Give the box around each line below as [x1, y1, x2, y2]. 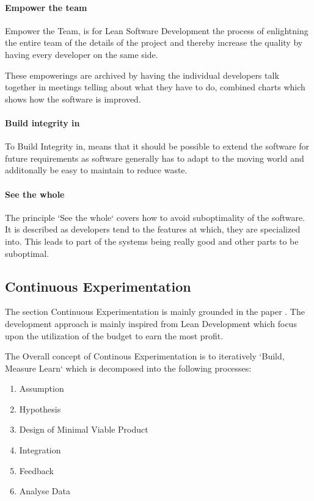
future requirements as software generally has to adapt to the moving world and [5, 151, 304, 164]
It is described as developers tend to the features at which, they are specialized [5, 223, 301, 236]
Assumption [19, 382, 64, 395]
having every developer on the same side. [5, 48, 158, 60]
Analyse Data [19, 485, 70, 497]
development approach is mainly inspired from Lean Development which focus [5, 317, 297, 330]
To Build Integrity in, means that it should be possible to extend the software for [5, 140, 310, 153]
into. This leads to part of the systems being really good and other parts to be [5, 234, 299, 247]
